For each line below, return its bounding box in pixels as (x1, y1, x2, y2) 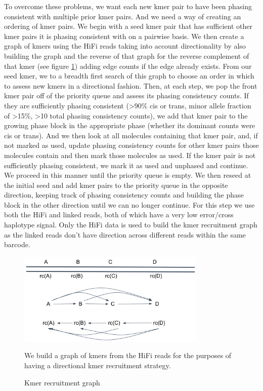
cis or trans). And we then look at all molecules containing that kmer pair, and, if (4, 130, 258, 140)
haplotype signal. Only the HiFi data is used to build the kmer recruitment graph (4, 219, 257, 230)
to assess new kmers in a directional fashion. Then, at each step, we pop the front (4, 80, 257, 91)
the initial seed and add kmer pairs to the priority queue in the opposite (4, 179, 228, 190)
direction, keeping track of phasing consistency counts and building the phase (4, 189, 244, 200)
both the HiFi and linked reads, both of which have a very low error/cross (4, 209, 234, 220)
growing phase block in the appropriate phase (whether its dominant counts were (4, 120, 255, 131)
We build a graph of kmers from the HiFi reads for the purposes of (24, 350, 232, 361)
